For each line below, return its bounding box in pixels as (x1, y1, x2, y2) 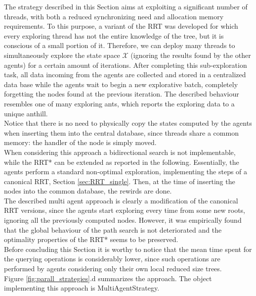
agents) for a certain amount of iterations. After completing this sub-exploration (4, 59, 247, 70)
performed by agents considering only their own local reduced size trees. (4, 263, 222, 274)
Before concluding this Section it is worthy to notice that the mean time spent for (4, 244, 252, 254)
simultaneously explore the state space (4, 49, 120, 60)
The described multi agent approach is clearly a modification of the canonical (4, 195, 238, 205)
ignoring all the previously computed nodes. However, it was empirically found (4, 215, 242, 225)
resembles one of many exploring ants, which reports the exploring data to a (4, 98, 235, 108)
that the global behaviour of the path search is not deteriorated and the (4, 224, 222, 235)
